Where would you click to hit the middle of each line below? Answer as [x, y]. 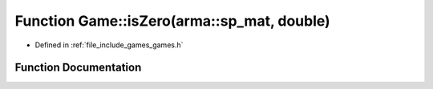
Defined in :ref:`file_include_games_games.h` [109, 45]
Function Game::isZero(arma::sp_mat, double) [172, 21]
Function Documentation [78, 68]
